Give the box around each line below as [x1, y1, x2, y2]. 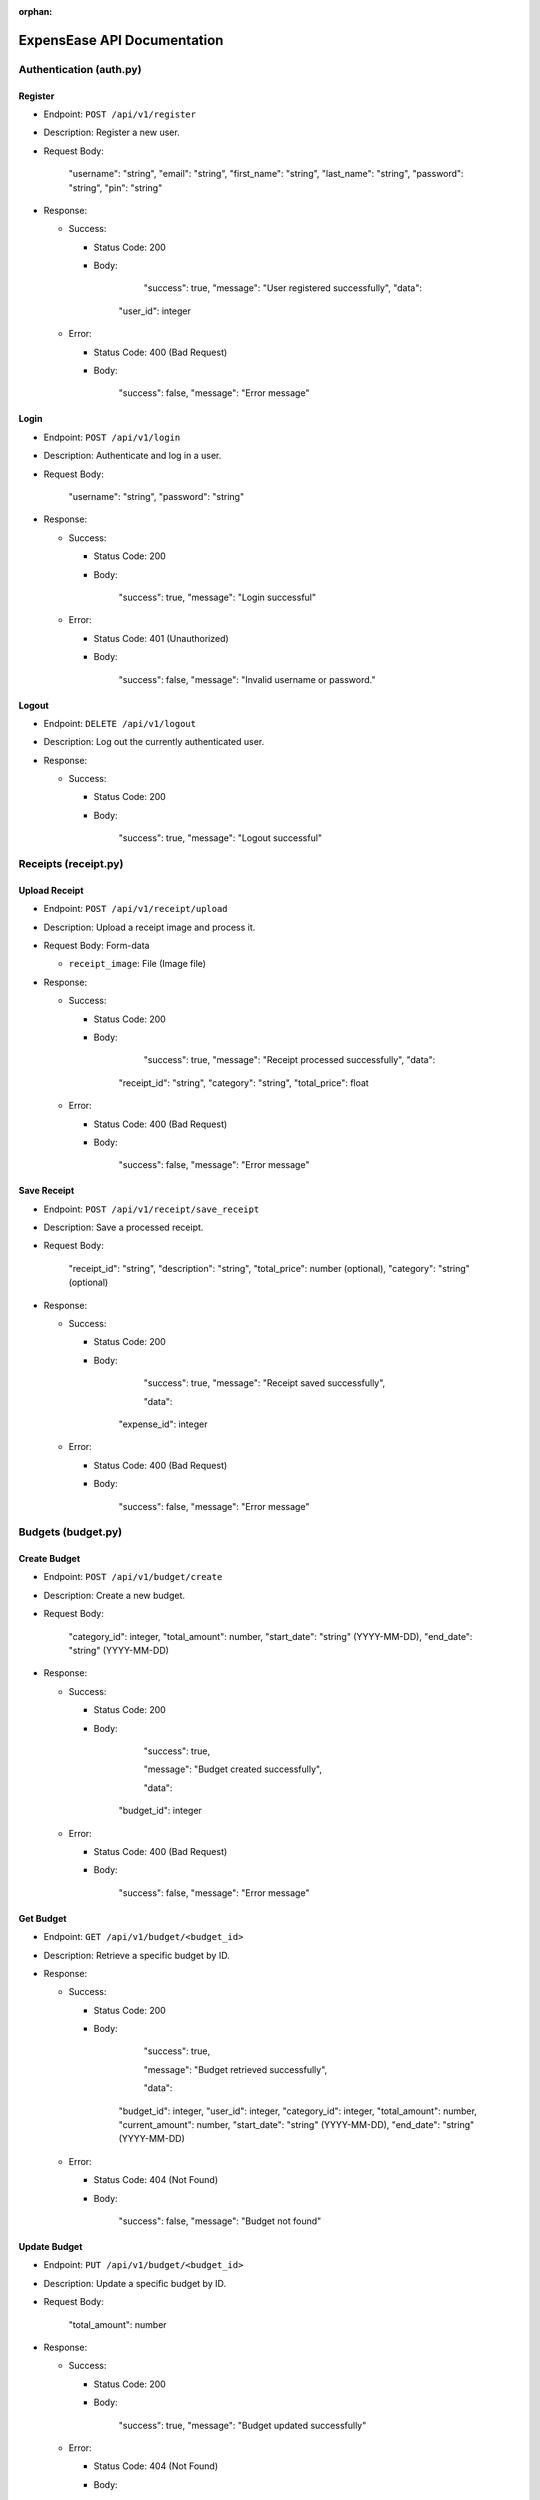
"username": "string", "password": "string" [68, 491, 245, 502]
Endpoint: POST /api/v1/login [43, 431, 181, 443]
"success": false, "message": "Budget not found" [118, 2215, 322, 2227]
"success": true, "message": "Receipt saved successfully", [143, 1377, 386, 1389]
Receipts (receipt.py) [18, 857, 124, 871]
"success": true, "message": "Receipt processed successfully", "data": [143, 1054, 436, 1066]
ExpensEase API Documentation [18, 31, 224, 49]
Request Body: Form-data [43, 939, 150, 951]
